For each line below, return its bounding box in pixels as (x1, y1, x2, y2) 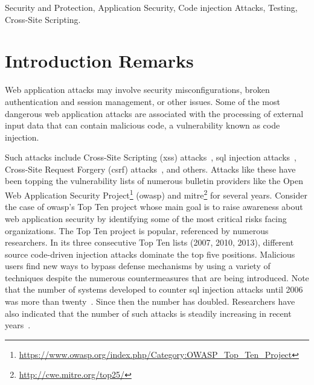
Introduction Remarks (5, 48, 194, 73)
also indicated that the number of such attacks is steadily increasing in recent (5, 307, 292, 319)
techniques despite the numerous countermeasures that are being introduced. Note (5, 271, 309, 284)
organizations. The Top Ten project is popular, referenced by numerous (5, 224, 269, 237)
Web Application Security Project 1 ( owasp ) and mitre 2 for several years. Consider (5, 187, 307, 201)
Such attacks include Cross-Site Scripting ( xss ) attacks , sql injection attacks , (5, 151, 296, 164)
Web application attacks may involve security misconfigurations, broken (5, 83, 270, 96)
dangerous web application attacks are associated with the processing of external (5, 107, 304, 119)
